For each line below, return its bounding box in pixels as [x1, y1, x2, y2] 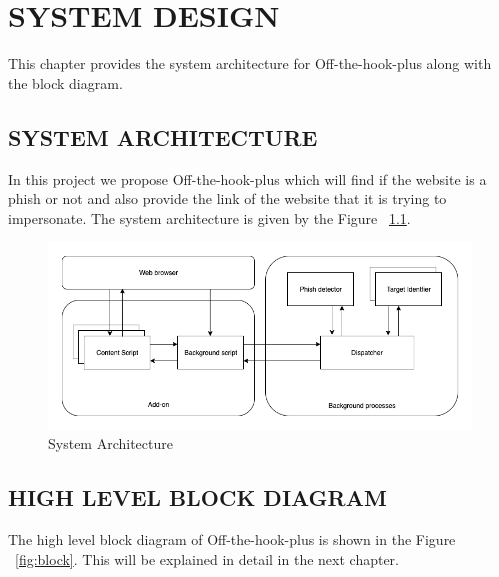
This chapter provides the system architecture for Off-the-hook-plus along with [8, 53, 492, 74]
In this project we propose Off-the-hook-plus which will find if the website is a [8, 168, 487, 189]
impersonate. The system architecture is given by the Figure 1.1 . [8, 207, 411, 228]
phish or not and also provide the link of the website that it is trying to [8, 188, 447, 209]
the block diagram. [8, 72, 123, 93]
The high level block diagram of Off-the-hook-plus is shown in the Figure [8, 529, 456, 550]
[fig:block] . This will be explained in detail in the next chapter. [15, 548, 399, 569]
